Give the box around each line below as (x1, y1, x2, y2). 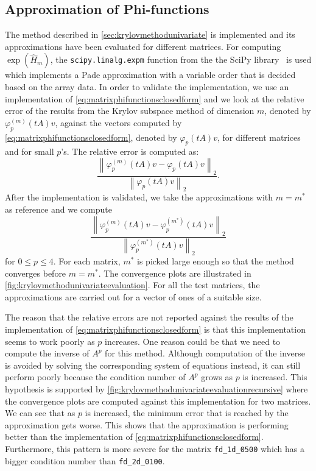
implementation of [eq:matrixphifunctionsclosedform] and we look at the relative (5, 92, 304, 105)
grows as (201, 370, 233, 383)
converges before (5, 266, 66, 279)
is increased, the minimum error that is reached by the (85, 406, 289, 419)
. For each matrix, (53, 255, 121, 267)
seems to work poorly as (5, 335, 95, 347)
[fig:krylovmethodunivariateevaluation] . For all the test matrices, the (5, 278, 260, 291)
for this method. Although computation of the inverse (105, 347, 305, 359)
